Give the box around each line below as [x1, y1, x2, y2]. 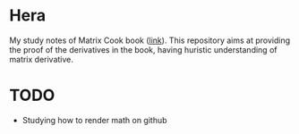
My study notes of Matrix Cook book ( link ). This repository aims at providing [9, 35, 291, 46]
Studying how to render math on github [21, 114, 167, 125]
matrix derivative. [9, 54, 74, 64]
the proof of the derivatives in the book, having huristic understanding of [9, 44, 278, 54]
